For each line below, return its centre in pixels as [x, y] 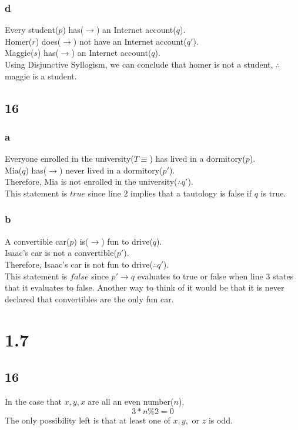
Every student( [32, 30]
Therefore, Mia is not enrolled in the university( [91, 181]
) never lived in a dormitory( [111, 170]
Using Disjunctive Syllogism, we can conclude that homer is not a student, [139, 64]
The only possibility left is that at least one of [88, 420]
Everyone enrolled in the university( [69, 159]
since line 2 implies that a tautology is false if [170, 193]
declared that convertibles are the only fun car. [89, 299]
